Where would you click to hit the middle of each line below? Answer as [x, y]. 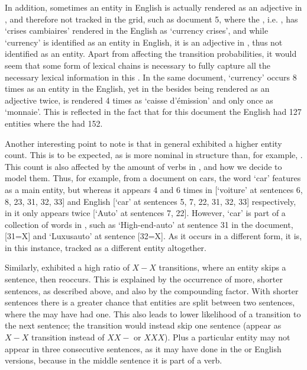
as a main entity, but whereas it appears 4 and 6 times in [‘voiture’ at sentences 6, [154, 189]
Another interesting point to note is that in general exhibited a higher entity [143, 143]
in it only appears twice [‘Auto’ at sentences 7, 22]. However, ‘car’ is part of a [145, 213]
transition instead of [68, 337]
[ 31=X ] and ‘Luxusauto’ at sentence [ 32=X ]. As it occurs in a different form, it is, [153, 236]
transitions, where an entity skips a [222, 267]
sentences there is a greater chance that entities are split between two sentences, [150, 302]
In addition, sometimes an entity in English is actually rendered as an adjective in [153, 7]
